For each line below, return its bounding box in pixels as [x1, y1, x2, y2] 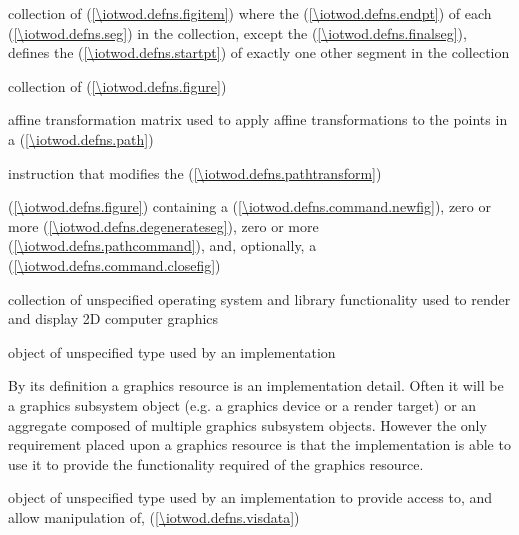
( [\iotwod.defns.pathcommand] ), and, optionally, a [8, 235, 317, 256]
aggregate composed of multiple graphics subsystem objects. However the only [8, 414, 487, 435]
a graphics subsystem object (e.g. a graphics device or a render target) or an [8, 394, 477, 415]
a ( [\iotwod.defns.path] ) [8, 128, 154, 149]
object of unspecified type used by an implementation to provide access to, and [8, 487, 493, 508]
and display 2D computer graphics [8, 308, 219, 329]
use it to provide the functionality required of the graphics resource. [8, 453, 424, 474]
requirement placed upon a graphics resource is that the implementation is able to [8, 434, 511, 455]
